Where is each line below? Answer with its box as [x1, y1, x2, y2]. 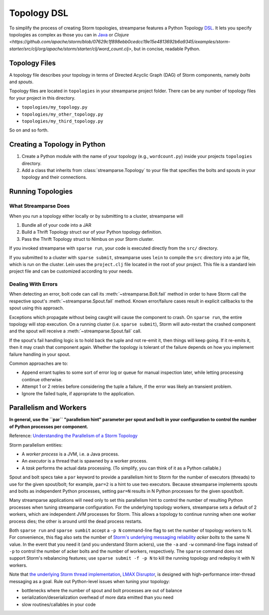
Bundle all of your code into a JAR [21, 222, 92, 228]
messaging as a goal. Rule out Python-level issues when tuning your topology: [9, 578, 170, 584]
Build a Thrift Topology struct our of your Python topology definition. [21, 229, 162, 235]
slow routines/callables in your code [21, 601, 96, 608]
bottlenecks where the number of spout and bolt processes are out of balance [21, 588, 182, 594]
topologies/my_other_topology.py [21, 111, 104, 117]
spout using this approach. [9, 305, 64, 311]
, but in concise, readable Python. [131, 45, 201, 52]
